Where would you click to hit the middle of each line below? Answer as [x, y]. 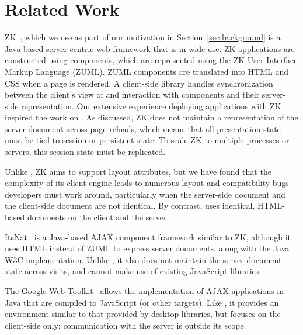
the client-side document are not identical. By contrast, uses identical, [130, 206]
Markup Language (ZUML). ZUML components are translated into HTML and [147, 71]
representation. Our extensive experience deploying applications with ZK [151, 106]
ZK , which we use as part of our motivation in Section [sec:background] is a [143, 37]
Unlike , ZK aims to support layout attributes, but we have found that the [138, 171]
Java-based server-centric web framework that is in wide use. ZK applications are [150, 48]
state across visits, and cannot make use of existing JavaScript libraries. [133, 271]
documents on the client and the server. [98, 217]
